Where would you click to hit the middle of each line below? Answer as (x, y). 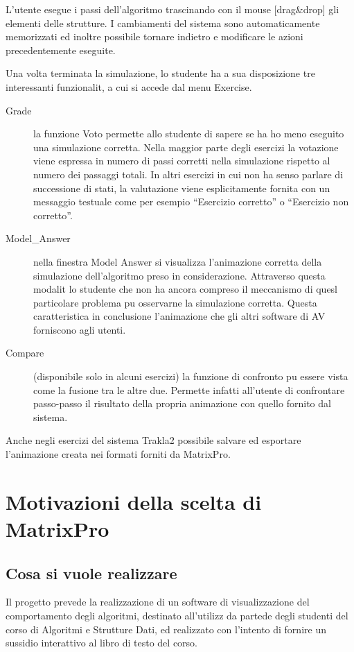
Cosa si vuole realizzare (91, 573)
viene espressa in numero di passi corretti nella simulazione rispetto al (182, 161)
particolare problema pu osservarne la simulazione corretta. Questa (175, 302)
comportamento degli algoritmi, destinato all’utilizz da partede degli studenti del (177, 615)
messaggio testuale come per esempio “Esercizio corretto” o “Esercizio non (191, 201)
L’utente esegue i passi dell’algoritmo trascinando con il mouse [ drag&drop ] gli (172, 9)
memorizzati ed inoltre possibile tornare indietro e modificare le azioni (154, 36)
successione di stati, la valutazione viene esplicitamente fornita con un (182, 188)
